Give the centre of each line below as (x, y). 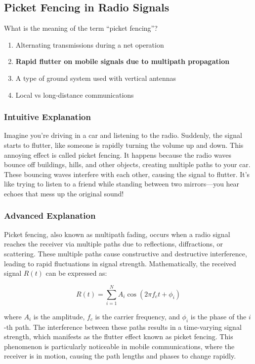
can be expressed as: (76, 273)
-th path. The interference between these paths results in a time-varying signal (123, 327)
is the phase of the (218, 316)
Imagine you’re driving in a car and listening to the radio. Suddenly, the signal (123, 135)
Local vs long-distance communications (75, 94)
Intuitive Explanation (47, 117)
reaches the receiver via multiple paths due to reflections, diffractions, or (114, 244)
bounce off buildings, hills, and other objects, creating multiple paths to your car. (127, 164)
